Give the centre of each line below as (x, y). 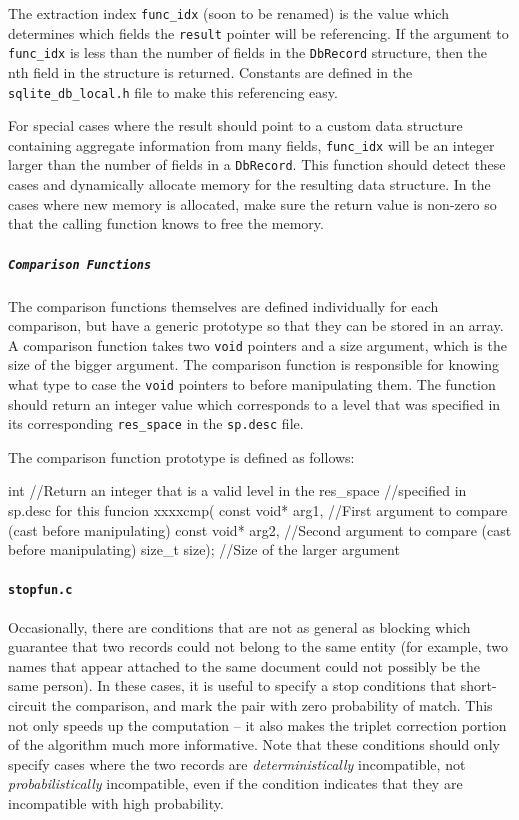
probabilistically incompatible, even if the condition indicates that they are (235, 783)
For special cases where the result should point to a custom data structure (235, 125)
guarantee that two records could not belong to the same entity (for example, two (258, 646)
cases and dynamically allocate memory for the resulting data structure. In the (249, 184)
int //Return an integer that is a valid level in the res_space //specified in (237, 490)
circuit (27, 705)
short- (478, 685)
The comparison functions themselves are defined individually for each (223, 305)
